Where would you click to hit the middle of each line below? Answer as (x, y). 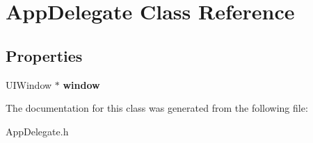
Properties (44, 55)
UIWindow (29, 84)
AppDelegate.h (37, 131)
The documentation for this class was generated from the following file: (157, 108)
